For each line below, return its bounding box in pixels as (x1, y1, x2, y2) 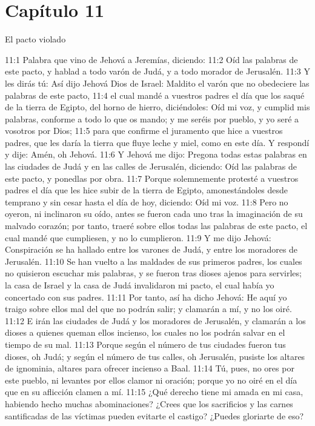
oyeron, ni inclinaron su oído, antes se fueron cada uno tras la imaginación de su (5, 207, 303, 220)
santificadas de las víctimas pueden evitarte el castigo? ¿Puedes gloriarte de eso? (5, 409, 304, 422)
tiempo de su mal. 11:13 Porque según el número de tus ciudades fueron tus (5, 338, 286, 350)
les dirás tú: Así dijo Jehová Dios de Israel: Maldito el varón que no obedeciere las (5, 76, 310, 89)
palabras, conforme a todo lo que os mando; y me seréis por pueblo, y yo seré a (5, 112, 299, 125)
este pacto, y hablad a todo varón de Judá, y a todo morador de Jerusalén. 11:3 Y (5, 65, 310, 78)
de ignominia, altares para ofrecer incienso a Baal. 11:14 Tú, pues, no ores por (5, 362, 294, 374)
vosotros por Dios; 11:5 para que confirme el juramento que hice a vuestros (5, 124, 283, 137)
